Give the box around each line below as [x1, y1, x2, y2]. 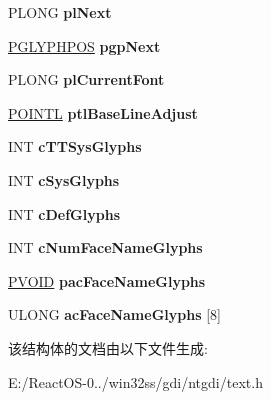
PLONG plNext [8, 2, 112, 22]
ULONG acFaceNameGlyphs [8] [8, 304, 221, 325]
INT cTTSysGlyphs [8, 136, 142, 157]
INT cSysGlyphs [8, 169, 120, 190]
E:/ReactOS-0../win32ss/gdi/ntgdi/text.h [8, 371, 263, 392]
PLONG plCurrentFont [8, 69, 165, 90]
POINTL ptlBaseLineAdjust [8, 102, 198, 123]
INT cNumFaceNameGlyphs [8, 237, 203, 258]
